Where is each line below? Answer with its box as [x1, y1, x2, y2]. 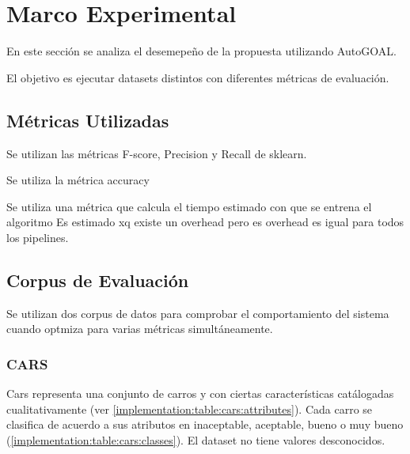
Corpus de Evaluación [6, 267, 189, 292]
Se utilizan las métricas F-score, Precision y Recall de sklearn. [6, 145, 307, 161]
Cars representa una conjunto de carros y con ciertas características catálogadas [6, 385, 394, 402]
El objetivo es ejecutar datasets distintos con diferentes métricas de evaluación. [6, 69, 389, 85]
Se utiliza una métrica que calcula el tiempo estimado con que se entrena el [6, 198, 372, 214]
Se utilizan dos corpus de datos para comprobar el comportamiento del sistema [6, 305, 389, 321]
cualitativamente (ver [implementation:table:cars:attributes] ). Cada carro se [6, 400, 373, 417]
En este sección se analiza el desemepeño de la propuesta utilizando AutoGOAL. [6, 43, 397, 59]
